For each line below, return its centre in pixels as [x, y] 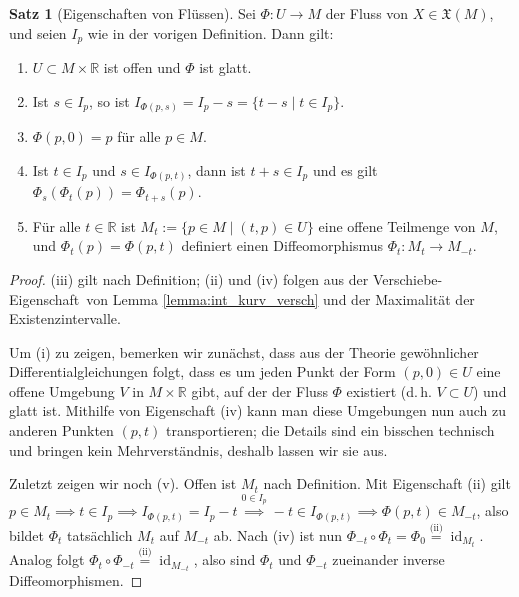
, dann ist [216, 169]
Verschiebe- [407, 278]
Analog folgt [47, 559]
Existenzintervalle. [65, 318]
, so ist [109, 100]
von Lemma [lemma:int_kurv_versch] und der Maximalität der [280, 298]
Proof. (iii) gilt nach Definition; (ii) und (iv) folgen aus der [189, 278]
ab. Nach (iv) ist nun [278, 534]
